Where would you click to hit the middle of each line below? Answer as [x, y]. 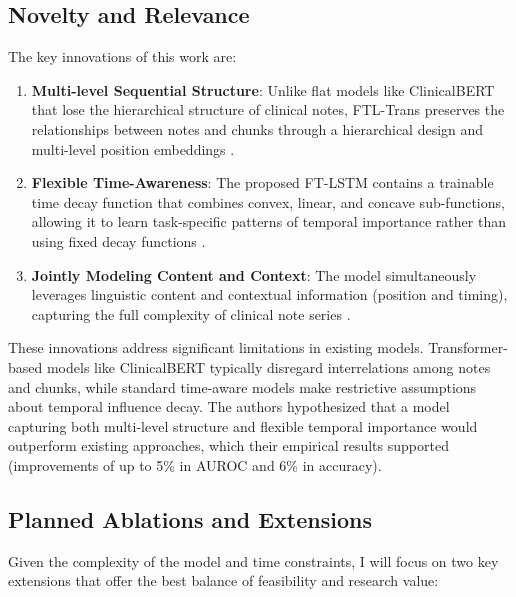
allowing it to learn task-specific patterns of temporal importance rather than [268, 221]
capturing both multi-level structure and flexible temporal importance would [243, 425]
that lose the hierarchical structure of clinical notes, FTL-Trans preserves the [268, 109]
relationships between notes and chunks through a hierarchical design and [257, 128]
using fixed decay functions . [118, 240]
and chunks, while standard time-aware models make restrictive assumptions [242, 386]
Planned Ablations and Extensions [190, 518]
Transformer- [468, 347]
